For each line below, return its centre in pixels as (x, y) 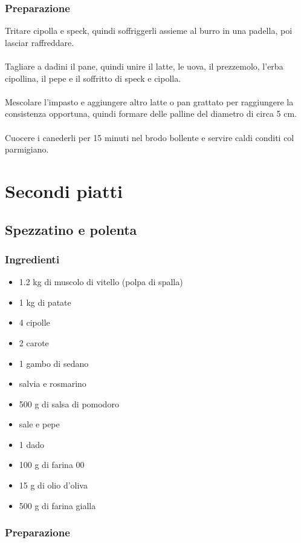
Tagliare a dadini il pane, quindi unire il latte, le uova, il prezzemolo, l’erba (144, 66)
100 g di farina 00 (52, 465)
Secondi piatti (64, 190)
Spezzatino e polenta (71, 229)
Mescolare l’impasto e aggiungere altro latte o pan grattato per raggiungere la (149, 101)
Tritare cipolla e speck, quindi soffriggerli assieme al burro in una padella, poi (149, 31)
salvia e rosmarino (53, 383)
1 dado (32, 444)
